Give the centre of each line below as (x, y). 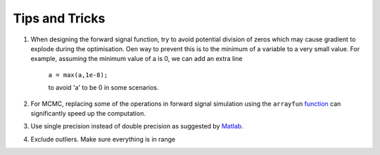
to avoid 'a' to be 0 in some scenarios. (103, 88)
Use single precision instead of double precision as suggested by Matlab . (137, 126)
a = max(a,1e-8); (78, 75)
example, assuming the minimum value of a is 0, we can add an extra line (137, 59)
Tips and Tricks (59, 18)
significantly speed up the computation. (88, 113)
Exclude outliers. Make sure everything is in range (103, 139)
